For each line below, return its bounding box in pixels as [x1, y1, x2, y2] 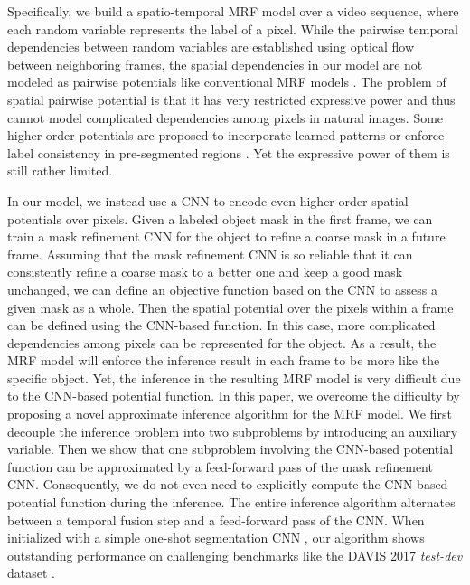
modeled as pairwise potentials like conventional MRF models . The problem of [7, 72, 446, 91]
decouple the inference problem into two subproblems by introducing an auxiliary [7, 421, 458, 440]
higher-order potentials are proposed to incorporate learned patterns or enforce [7, 126, 445, 145]
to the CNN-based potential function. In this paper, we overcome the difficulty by [7, 386, 460, 405]
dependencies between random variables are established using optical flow [7, 37, 415, 56]
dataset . [7, 563, 55, 582]
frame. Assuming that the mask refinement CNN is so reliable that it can [7, 244, 413, 263]
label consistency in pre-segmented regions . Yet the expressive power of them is [7, 143, 450, 162]
